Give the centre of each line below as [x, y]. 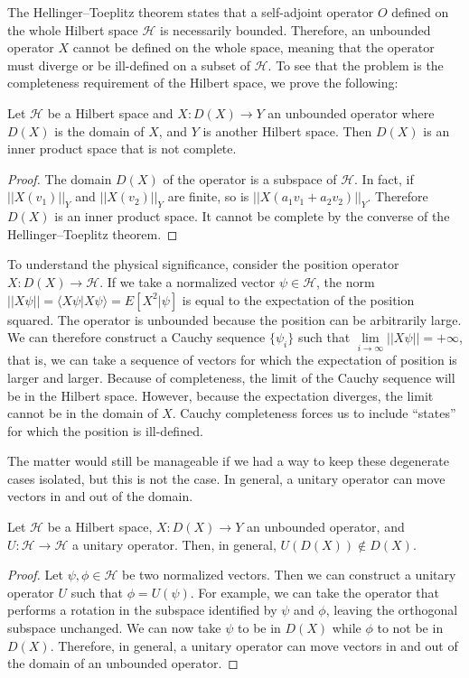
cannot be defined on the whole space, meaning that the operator [253, 47]
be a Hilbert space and [110, 112]
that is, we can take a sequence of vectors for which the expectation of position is [232, 360]
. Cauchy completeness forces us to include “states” [314, 413]
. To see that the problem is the [356, 65]
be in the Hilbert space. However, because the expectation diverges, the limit [220, 395]
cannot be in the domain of [83, 413]
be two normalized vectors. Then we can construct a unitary [289, 575]
